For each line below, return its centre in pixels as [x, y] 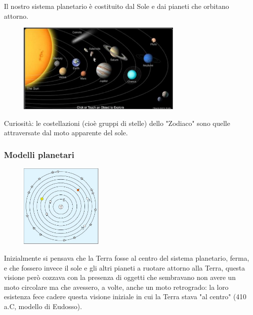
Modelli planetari [39, 154]
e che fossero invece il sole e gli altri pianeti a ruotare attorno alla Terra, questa [125, 267]
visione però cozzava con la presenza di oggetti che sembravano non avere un [120, 277]
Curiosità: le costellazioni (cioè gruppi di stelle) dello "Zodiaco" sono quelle [117, 123]
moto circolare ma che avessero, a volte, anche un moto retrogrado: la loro [116, 287]
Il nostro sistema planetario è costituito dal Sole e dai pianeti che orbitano [117, 6]
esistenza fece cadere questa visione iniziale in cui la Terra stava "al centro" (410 [125, 296]
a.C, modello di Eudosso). [43, 306]
